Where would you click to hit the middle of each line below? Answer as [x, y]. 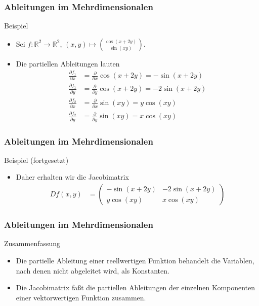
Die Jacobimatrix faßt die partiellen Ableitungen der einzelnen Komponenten [136, 287]
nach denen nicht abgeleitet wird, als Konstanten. [93, 270]
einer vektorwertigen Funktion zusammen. [81, 297]
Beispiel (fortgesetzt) [36, 160]
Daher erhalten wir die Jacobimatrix [72, 177]
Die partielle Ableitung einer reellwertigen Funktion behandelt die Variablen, [135, 260]
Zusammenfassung [32, 243]
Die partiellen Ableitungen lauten [68, 63]
